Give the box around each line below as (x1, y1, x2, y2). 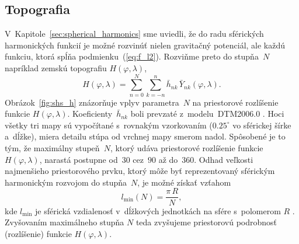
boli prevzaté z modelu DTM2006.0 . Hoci (130, 107, 284, 120)
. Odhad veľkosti (194, 153, 253, 165)
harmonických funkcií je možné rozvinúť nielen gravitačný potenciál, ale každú (5, 39, 286, 51)
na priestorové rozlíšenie (192, 96, 279, 108)
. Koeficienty (67, 107, 113, 120)
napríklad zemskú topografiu (5, 61, 107, 74)
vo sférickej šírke (232, 118, 291, 131)
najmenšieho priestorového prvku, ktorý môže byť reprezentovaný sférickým (5, 165, 275, 177)
